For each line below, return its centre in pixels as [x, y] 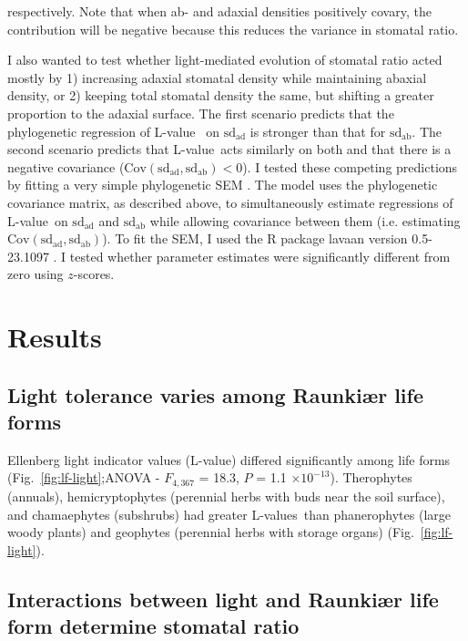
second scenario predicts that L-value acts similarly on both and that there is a [229, 149]
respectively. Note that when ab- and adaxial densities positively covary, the [219, 11]
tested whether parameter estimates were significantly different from [260, 256]
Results [55, 337]
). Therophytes [371, 477]
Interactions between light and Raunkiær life [223, 599]
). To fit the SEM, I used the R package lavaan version [255, 238]
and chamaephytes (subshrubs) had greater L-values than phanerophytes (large [229, 514]
